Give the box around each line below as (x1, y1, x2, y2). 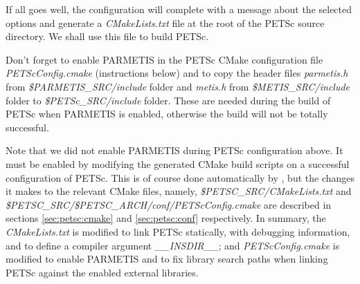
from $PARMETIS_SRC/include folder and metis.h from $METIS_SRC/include (6, 79, 350, 93)
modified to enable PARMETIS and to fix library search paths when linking (6, 252, 328, 266)
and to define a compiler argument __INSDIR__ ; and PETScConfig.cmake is (6, 238, 340, 252)
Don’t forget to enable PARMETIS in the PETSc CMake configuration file (6, 52, 323, 66)
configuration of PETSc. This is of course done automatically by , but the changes (6, 170, 355, 184)
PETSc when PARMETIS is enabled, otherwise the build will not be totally (6, 106, 328, 121)
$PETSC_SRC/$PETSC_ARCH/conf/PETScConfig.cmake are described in (6, 197, 332, 211)
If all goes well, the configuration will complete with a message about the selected (6, 2, 352, 16)
